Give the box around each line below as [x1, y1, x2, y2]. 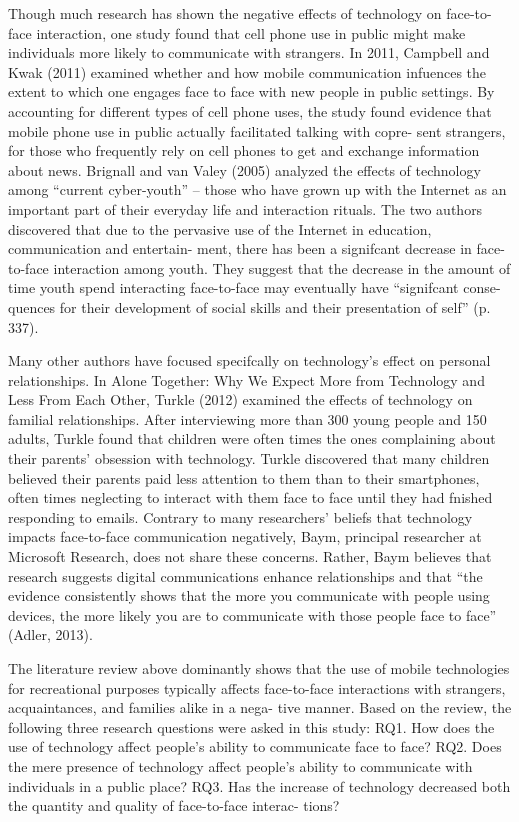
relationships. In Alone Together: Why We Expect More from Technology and [8, 369, 485, 390]
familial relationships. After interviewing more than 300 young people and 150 [8, 408, 487, 429]
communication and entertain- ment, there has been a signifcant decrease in [8, 238, 472, 259]
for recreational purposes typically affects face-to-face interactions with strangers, [8, 677, 506, 698]
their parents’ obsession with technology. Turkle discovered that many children [8, 448, 490, 469]
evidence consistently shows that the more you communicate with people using [8, 585, 490, 606]
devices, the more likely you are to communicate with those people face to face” [8, 604, 497, 625]
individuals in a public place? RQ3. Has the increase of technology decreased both [8, 775, 511, 796]
